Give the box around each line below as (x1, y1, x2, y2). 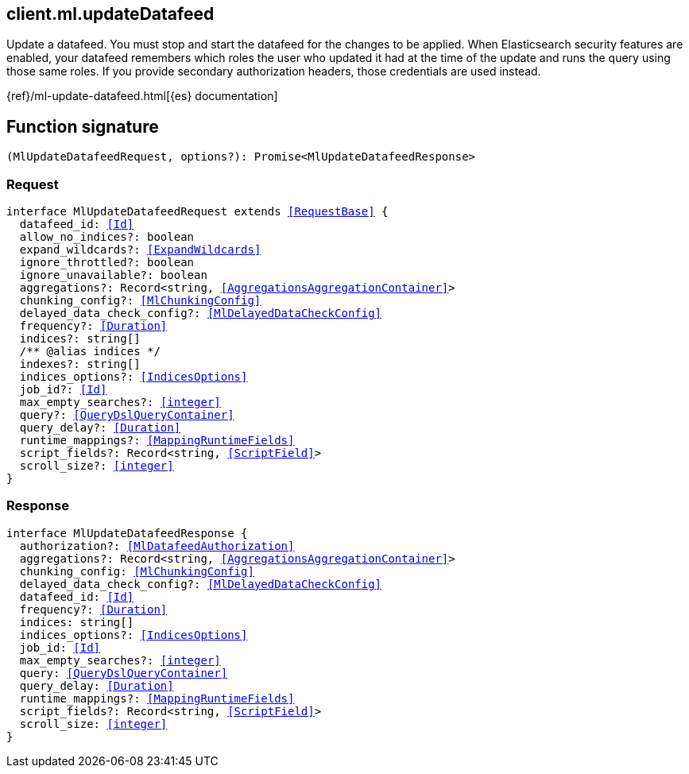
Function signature (6, 116, 159, 137)
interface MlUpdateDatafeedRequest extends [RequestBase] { (6, 205, 389, 219)
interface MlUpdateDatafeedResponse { (6, 526, 248, 540)
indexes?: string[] (19, 358, 141, 371)
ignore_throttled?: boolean (19, 256, 195, 269)
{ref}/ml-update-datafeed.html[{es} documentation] (6, 89, 278, 103)
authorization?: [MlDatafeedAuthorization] (19, 539, 295, 552)
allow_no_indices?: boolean (19, 230, 195, 244)
